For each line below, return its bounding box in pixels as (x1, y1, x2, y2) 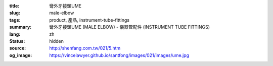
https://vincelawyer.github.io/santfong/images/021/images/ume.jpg (49, 52, 190, 58)
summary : (9, 24, 32, 30)
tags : (9, 17, 21, 23)
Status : (9, 38, 25, 44)
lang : (9, 31, 21, 37)
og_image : (9, 52, 32, 58)
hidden (49, 38, 64, 44)
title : (9, 3, 20, 9)
